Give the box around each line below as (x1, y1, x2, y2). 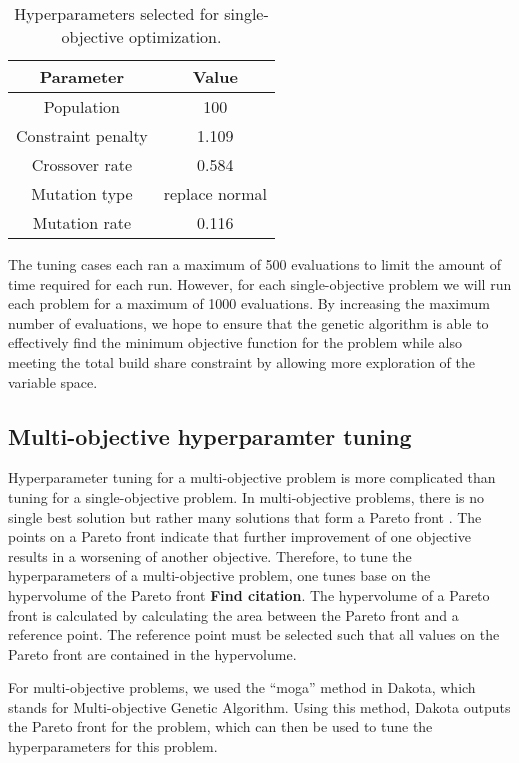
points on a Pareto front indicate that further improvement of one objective (8, 526, 471, 547)
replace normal (163, 182, 267, 205)
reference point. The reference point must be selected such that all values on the (8, 624, 500, 645)
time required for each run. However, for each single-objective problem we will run (8, 273, 512, 294)
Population (43, 95, 120, 118)
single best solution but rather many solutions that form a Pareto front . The (8, 506, 482, 527)
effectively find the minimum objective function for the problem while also (8, 332, 462, 353)
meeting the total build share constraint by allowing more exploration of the (8, 351, 475, 372)
